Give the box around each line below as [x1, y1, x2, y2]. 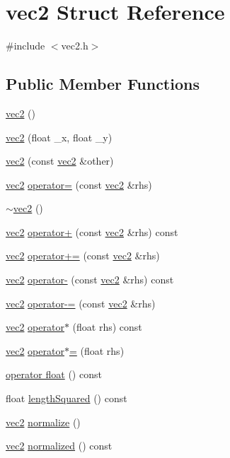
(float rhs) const [72, 319, 142, 334]
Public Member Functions [6, 73, 200, 95]
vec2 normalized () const [6, 438, 113, 453]
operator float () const [6, 367, 102, 382]
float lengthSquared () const [6, 391, 127, 406]
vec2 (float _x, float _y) [6, 129, 113, 144]
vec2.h [61, 38, 88, 53]
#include [6, 38, 45, 53]
